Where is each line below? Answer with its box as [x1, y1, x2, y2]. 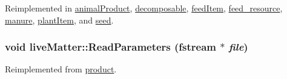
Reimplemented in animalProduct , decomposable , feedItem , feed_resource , [5, 2, 283, 14]
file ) [228, 39, 248, 54]
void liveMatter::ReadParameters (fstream [5, 39, 217, 54]
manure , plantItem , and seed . [5, 13, 114, 26]
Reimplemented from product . [5, 63, 117, 75]
